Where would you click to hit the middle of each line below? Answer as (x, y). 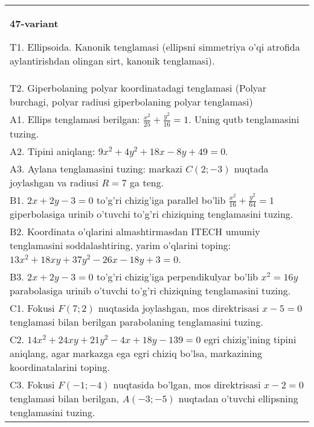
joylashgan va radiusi (54, 182)
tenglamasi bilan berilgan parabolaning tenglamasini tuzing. (136, 322)
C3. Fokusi (32, 385)
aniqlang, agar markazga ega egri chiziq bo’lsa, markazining (136, 353)
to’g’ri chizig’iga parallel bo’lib (161, 200)
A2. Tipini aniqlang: (53, 151)
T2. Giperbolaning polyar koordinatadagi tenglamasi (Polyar (138, 88)
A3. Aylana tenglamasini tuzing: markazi (96, 168)
